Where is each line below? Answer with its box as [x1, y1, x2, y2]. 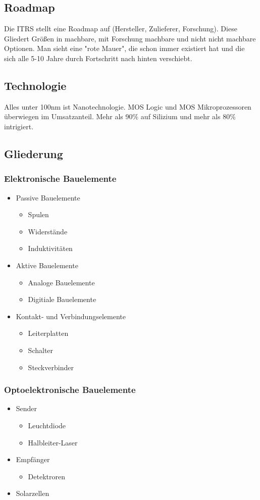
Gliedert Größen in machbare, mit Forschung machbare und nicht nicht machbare [4, 33, 256, 43]
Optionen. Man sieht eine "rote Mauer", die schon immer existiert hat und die [4, 43, 245, 54]
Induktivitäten [28, 243, 73, 254]
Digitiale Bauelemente [28, 294, 96, 305]
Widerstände [28, 226, 68, 236]
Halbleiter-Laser [28, 437, 78, 447]
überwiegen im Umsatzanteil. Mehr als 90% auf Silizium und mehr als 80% [4, 111, 236, 122]
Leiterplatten [28, 328, 69, 338]
